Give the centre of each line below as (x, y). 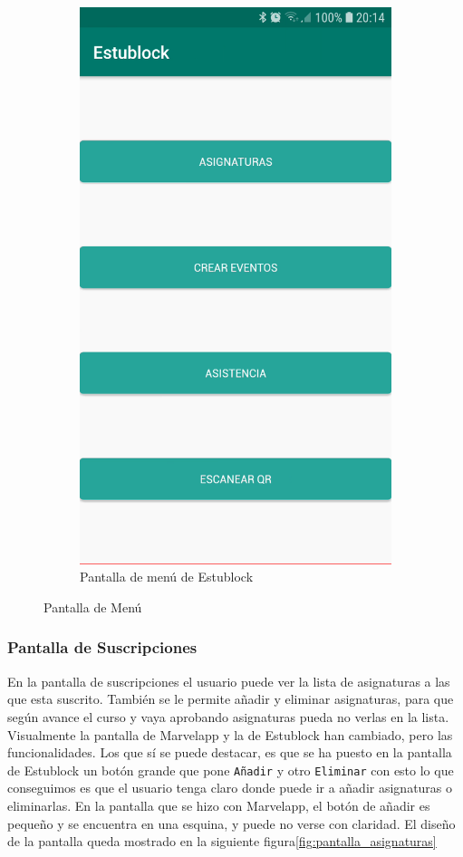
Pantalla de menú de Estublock (167, 577)
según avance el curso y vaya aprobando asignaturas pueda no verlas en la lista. (228, 716)
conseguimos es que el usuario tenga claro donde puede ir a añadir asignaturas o (230, 788)
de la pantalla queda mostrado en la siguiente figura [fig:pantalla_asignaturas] (222, 841)
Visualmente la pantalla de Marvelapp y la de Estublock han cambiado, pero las (230, 734)
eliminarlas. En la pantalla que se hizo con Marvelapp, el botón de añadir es (219, 805)
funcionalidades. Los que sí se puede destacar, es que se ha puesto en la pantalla (230, 752)
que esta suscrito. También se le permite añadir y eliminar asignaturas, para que (231, 699)
